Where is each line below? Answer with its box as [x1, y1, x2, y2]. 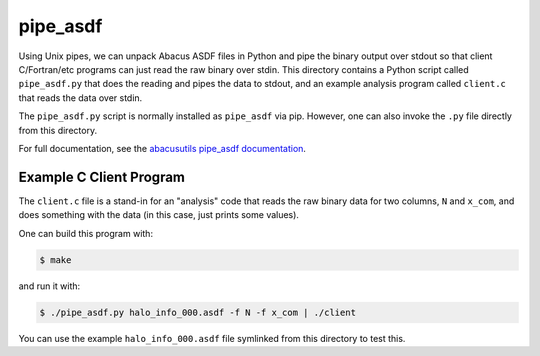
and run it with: [18, 280, 81, 292]
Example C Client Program [18, 168, 185, 185]
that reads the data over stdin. [18, 91, 143, 104]
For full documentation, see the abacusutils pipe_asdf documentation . [18, 142, 307, 154]
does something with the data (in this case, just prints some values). [18, 209, 300, 221]
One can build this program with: [18, 227, 154, 239]
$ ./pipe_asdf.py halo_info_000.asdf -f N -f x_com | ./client [39, 306, 357, 318]
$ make [39, 254, 72, 265]
